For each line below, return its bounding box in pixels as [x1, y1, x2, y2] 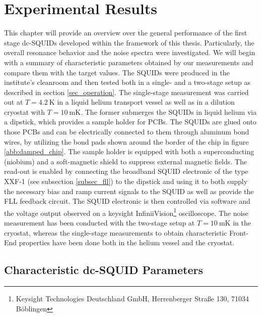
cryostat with [4, 106, 45, 117]
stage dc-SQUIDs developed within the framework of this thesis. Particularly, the [4, 37, 254, 48]
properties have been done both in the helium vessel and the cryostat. [19, 237, 235, 248]
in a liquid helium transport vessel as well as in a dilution [57, 97, 235, 107]
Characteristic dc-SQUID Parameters [4, 262, 203, 278]
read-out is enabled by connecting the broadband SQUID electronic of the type [4, 166, 248, 176]
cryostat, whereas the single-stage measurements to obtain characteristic [4, 227, 227, 238]
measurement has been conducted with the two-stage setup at [4, 217, 195, 228]
